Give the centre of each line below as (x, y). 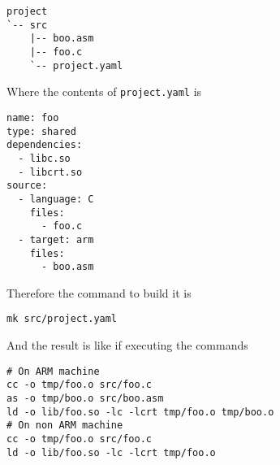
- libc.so (44, 158)
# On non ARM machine (65, 426)
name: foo (33, 117)
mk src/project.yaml (62, 319)
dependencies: (45, 145)
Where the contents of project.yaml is (104, 91)
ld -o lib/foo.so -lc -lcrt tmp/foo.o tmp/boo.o (140, 412)
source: (27, 186)
